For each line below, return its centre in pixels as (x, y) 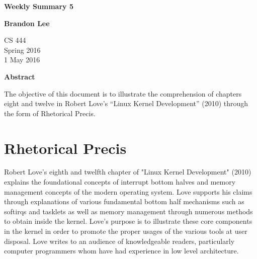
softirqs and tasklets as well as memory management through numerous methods (128, 211)
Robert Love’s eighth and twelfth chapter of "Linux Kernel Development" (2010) (128, 172)
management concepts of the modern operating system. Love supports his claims (128, 191)
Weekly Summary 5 (39, 6)
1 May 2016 (22, 60)
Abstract (20, 76)
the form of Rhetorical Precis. (50, 113)
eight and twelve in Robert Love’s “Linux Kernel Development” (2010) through (126, 103)
